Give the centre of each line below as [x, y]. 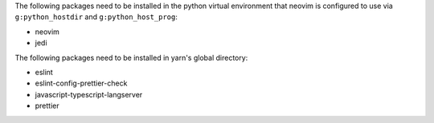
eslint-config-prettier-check [81, 83]
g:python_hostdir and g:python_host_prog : [96, 17]
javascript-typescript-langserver [89, 94]
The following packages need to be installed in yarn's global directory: [131, 58]
